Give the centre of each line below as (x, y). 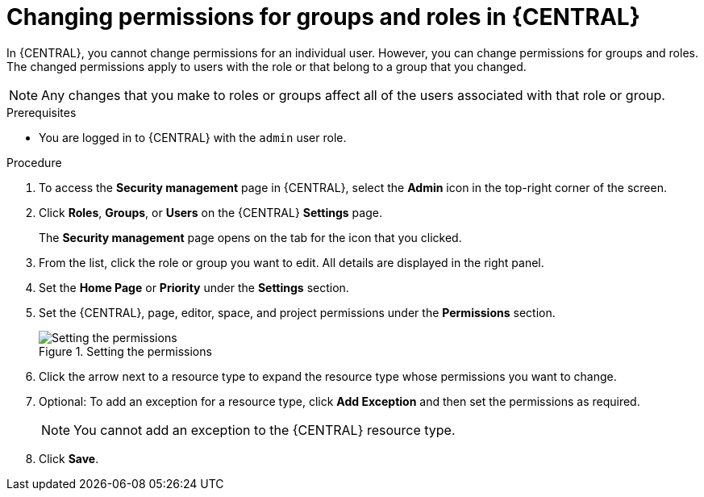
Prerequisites (42, 112)
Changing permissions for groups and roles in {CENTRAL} (323, 17)
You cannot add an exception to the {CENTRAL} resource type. (265, 430)
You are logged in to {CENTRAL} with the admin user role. (193, 137)
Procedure (34, 162)
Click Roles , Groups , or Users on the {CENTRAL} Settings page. (210, 212)
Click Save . (69, 458)
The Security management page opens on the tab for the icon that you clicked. (250, 237)
